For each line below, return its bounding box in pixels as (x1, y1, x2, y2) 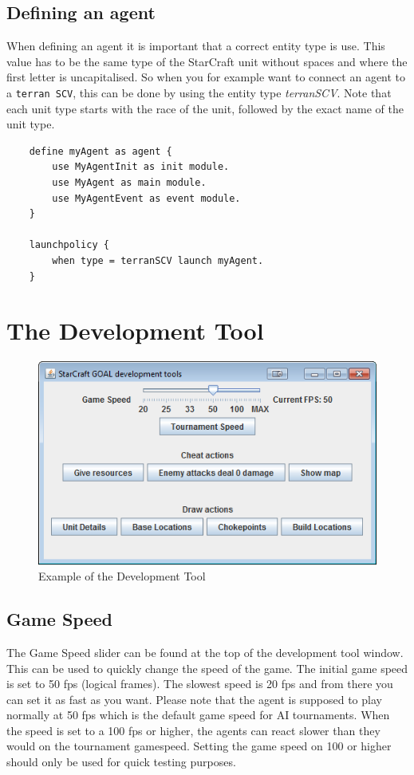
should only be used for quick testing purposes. (6, 753, 236, 770)
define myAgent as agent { (29, 145, 172, 157)
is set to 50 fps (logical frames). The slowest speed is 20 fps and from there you (6, 675, 393, 692)
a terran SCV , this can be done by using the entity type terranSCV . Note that (6, 84, 392, 100)
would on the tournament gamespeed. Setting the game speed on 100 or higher (6, 738, 392, 754)
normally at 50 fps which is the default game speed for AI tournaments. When (6, 706, 390, 723)
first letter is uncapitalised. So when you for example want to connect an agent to (6, 69, 406, 85)
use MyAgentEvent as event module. (52, 192, 241, 204)
